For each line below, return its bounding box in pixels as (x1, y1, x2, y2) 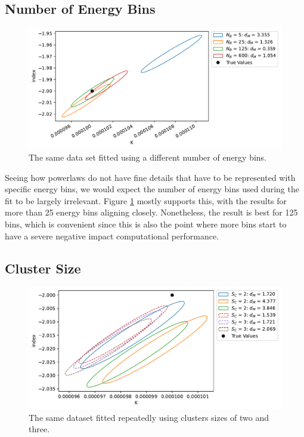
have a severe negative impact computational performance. (5, 229, 219, 242)
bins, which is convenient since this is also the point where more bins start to (5, 218, 287, 230)
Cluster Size (5, 258, 81, 277)
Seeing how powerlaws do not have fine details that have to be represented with (5, 171, 296, 183)
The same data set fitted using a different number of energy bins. (29, 151, 267, 164)
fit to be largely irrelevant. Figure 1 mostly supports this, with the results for (5, 194, 287, 207)
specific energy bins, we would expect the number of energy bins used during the (5, 183, 299, 195)
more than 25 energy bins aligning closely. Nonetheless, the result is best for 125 (5, 206, 298, 219)
